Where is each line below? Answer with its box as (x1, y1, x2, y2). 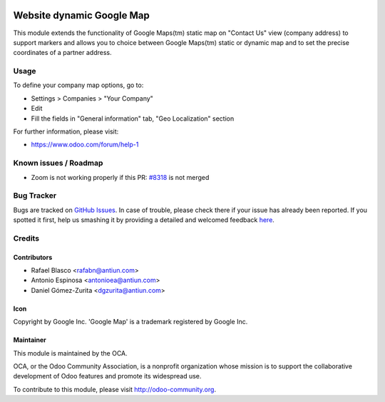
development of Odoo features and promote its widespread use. (13, 372, 202, 381)
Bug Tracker (13, 191, 57, 201)
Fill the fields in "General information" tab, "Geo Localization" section (31, 114, 235, 123)
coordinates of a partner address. (13, 49, 112, 57)
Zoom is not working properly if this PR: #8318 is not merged (31, 173, 210, 181)
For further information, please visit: (13, 127, 119, 136)
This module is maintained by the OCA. (13, 348, 128, 357)
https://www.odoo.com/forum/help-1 (31, 140, 139, 149)
